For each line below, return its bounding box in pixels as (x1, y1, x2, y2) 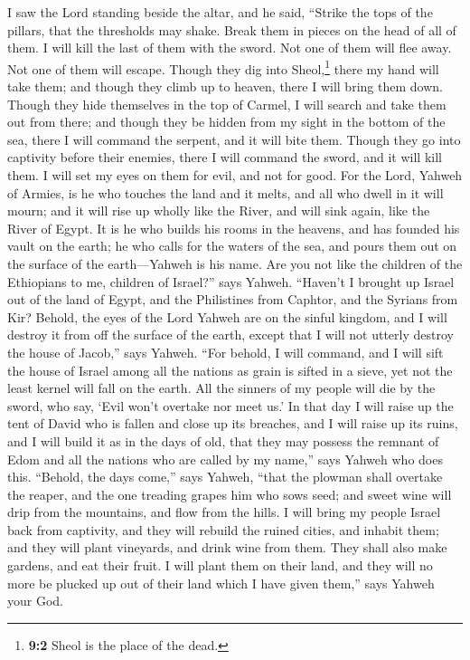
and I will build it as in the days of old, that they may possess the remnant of (7, 431, 439, 450)
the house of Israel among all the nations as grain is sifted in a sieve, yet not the (7, 360, 453, 379)
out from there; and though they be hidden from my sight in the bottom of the (7, 112, 446, 131)
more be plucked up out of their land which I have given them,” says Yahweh (7, 573, 435, 592)
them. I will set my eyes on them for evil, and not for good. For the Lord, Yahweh (7, 166, 463, 184)
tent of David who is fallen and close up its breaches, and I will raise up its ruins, (7, 414, 458, 433)
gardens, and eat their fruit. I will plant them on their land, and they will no (7, 556, 433, 575)
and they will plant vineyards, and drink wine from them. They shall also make (7, 538, 447, 557)
